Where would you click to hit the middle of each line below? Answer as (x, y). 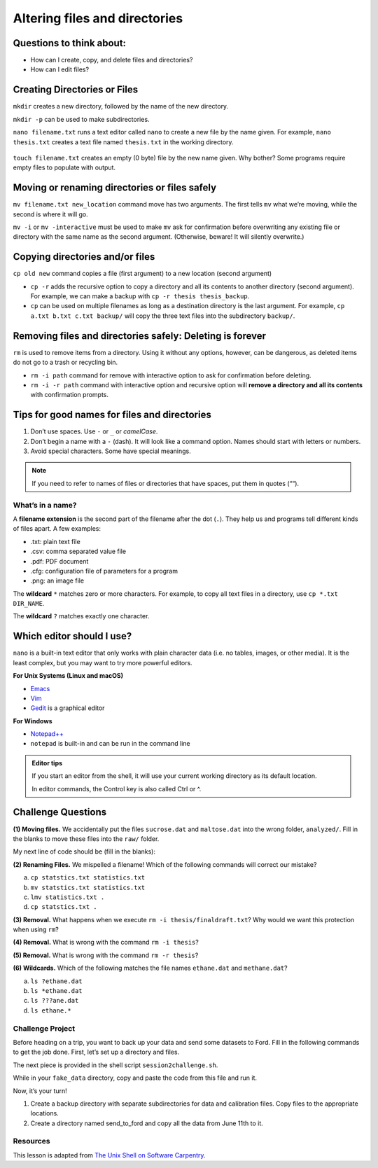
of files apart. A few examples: (57, 529)
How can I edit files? (60, 69)
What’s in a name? (45, 505)
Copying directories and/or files (84, 257)
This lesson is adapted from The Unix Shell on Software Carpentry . (109, 1155)
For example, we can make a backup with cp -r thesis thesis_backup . (140, 296)
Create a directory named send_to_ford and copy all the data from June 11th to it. (147, 1123)
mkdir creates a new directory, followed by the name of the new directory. (121, 106)
